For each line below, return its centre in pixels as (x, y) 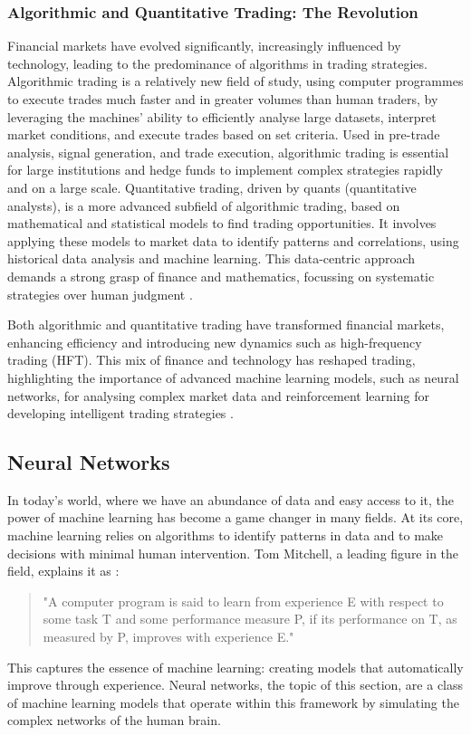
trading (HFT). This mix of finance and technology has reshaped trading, (211, 360)
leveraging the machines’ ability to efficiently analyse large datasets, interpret (222, 116)
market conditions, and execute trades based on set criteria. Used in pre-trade (224, 134)
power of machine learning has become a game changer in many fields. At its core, (235, 517)
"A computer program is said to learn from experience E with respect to (243, 601)
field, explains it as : (63, 571)
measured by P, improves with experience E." (168, 637)
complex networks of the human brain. (114, 720)
